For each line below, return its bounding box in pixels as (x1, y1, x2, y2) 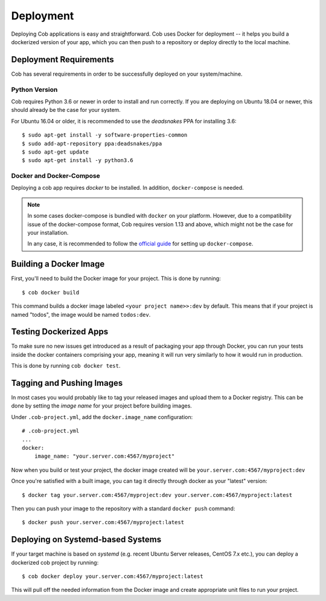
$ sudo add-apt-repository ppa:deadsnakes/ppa (22, 140, 162, 147)
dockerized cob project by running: (11, 559, 99, 566)
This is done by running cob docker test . (11, 362, 121, 369)
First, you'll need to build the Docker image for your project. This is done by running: (11, 275, 221, 282)
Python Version (11, 85, 58, 94)
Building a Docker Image (11, 259, 105, 269)
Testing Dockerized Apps (11, 326, 109, 337)
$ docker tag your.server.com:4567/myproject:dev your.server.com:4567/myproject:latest (22, 492, 293, 498)
